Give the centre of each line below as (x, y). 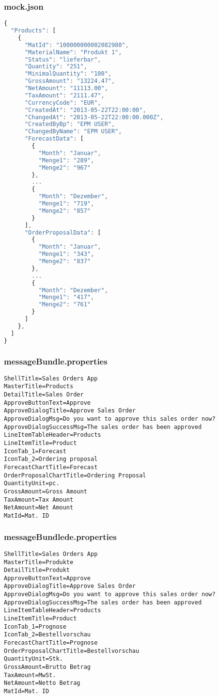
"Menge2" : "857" (65, 211)
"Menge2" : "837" (65, 261)
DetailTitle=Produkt (37, 570)
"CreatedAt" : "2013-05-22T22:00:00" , (85, 110)
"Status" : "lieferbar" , (63, 59)
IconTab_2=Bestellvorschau (47, 635)
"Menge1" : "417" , (66, 297)
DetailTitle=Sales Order (44, 395)
